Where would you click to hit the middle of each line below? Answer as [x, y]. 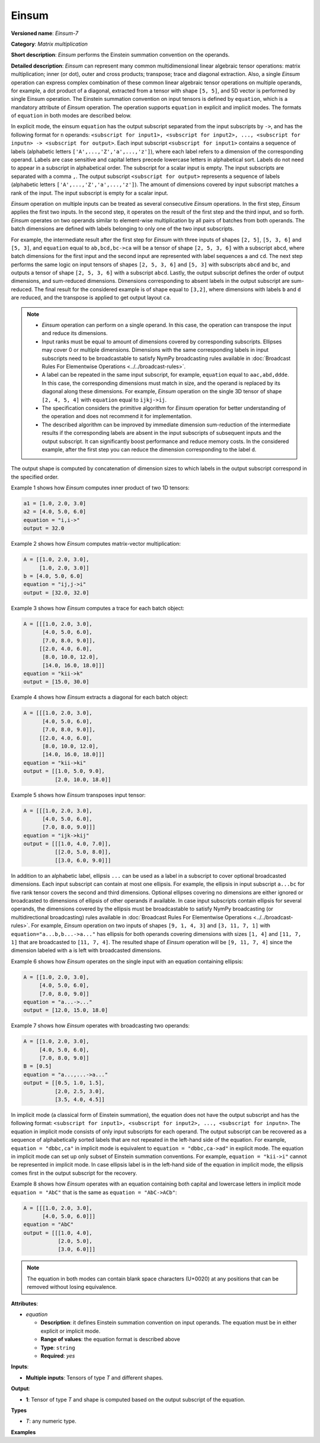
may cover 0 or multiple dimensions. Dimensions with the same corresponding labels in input [155, 350]
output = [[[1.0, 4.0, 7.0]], [67, 844]
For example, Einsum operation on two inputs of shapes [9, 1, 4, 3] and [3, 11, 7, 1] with [151, 926]
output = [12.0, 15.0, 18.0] [66, 1010]
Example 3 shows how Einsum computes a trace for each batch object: [98, 608]
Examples [23, 1432]
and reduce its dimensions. [75, 333]
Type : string [58, 1348]
